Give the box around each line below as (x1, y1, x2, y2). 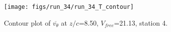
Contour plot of (4, 17, 50, 28)
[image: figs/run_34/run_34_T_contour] (4, 3, 134, 10)
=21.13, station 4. (114, 17, 168, 28)
